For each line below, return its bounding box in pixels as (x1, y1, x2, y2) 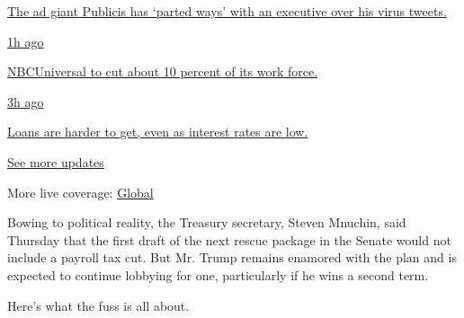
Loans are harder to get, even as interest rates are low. (7, 122, 308, 141)
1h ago (7, 31, 44, 50)
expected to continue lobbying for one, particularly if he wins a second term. (7, 265, 429, 284)
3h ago (7, 92, 44, 110)
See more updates (7, 152, 104, 171)
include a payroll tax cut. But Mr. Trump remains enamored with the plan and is (7, 248, 457, 267)
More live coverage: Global (7, 182, 154, 201)
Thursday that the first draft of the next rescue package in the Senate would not (7, 230, 451, 249)
